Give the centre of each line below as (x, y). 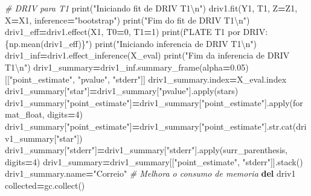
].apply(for (284, 102)
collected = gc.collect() (45, 185)
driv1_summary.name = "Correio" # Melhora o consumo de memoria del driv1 (150, 173)
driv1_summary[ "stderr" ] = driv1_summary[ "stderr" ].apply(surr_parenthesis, (146, 150)
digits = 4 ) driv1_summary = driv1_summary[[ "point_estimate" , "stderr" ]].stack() (154, 161)
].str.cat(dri (285, 126)
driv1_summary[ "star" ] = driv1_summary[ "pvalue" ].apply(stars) (122, 91)
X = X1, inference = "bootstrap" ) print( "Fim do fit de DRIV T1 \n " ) (127, 20)
